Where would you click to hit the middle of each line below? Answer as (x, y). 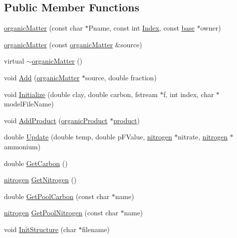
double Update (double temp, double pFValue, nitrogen (88, 137)
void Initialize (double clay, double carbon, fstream (81, 94)
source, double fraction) (121, 77)
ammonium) (22, 146)
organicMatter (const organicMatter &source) (73, 44)
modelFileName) (29, 104)
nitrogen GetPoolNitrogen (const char (61, 213)
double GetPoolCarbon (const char (57, 196)
